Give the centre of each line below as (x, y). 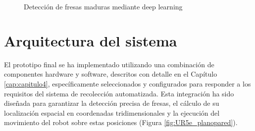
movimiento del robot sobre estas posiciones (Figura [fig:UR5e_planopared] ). (121, 122)
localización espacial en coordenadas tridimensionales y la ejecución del (112, 112)
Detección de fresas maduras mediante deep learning (103, 6)
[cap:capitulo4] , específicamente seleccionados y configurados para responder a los (127, 83)
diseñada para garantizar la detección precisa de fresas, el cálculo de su (112, 103)
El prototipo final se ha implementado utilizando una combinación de (109, 64)
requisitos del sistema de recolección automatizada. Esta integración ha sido (119, 93)
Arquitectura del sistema (91, 40)
